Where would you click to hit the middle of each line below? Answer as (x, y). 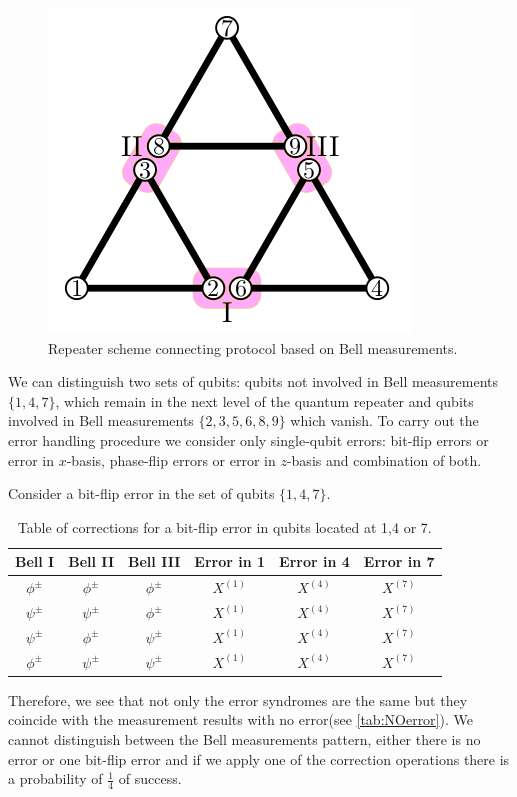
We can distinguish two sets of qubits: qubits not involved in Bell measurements (253, 381)
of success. (150, 778)
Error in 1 (230, 561)
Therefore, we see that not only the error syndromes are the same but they (238, 699)
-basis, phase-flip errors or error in (171, 459)
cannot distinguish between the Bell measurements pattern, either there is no (244, 739)
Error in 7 (399, 561)
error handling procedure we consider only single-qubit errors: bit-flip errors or (248, 439)
